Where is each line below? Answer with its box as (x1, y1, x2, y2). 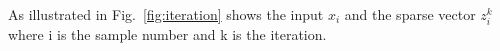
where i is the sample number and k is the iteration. (8, 24, 327, 45)
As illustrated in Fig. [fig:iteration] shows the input (8, 4, 324, 24)
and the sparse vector (344, 4, 476, 24)
